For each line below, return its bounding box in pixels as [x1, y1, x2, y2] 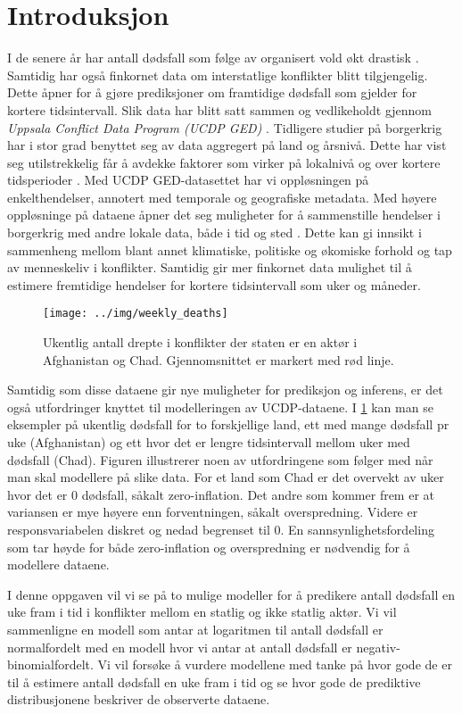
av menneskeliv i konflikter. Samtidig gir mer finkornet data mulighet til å [7, 258, 412, 277]
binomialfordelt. [7, 655, 94, 674]
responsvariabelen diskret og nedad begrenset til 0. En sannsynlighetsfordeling [7, 520, 434, 539]
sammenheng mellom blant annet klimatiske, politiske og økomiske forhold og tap [7, 240, 452, 259]
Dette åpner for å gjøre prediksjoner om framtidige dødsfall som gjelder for [7, 83, 417, 102]
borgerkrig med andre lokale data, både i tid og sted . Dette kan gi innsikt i [7, 223, 422, 242]
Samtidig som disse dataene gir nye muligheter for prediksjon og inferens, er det [7, 380, 443, 399]
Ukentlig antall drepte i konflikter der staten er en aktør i [43, 333, 358, 352]
